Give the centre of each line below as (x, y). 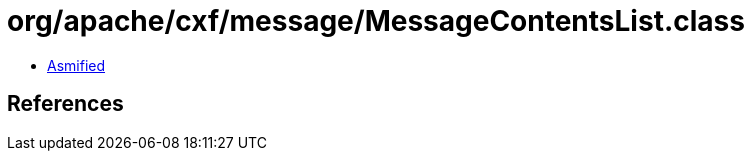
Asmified (76, 65)
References (65, 104)
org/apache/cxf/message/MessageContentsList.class (376, 21)
